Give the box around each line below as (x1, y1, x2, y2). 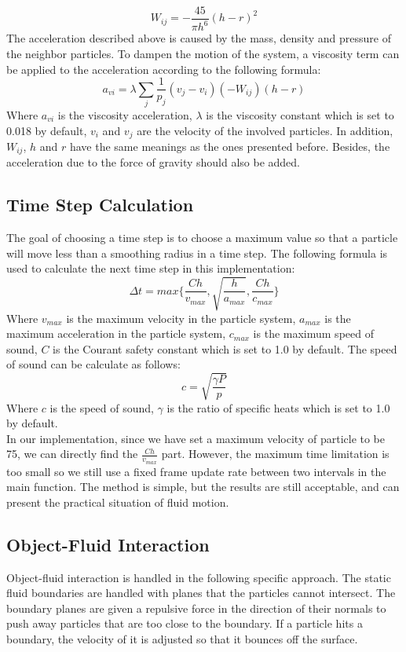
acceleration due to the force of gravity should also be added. (6, 154, 300, 170)
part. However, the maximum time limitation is (161, 445, 390, 462)
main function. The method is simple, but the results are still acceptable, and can (6, 478, 400, 495)
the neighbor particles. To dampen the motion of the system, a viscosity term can (6, 46, 400, 61)
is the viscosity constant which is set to (206, 106, 394, 123)
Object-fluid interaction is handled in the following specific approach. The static (6, 569, 391, 585)
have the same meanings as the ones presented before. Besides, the (69, 138, 390, 155)
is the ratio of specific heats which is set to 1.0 (166, 399, 390, 416)
